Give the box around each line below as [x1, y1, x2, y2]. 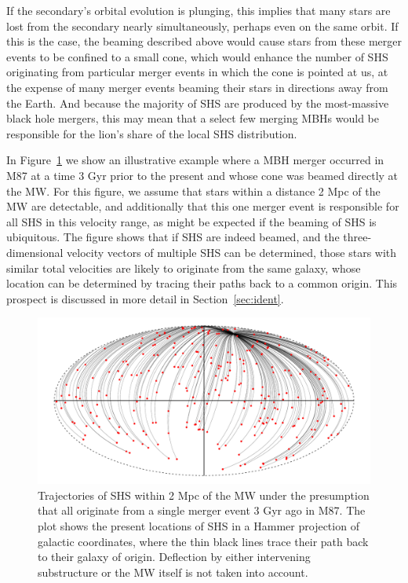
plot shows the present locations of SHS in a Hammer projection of [38, 518, 359, 534]
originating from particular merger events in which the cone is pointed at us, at [6, 64, 388, 80]
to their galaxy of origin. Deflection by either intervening [38, 548, 311, 565]
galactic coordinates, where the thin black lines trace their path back [38, 533, 369, 549]
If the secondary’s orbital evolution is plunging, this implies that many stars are [6, 2, 391, 18]
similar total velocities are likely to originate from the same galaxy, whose [6, 259, 361, 276]
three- [343, 229, 372, 245]
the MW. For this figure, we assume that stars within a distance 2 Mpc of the [6, 182, 381, 199]
